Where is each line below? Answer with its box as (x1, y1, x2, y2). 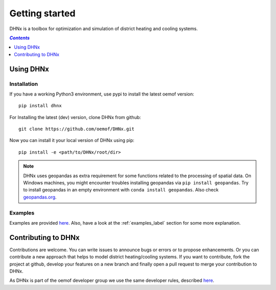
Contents (9, 35, 30, 41)
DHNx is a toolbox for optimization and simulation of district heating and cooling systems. (9, 26, 198, 32)
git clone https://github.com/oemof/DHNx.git (18, 126, 135, 132)
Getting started (9, 8, 76, 19)
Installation (9, 80, 38, 87)
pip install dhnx (18, 103, 62, 109)
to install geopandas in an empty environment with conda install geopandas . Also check (23, 187, 219, 193)
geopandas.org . (23, 194, 57, 200)
